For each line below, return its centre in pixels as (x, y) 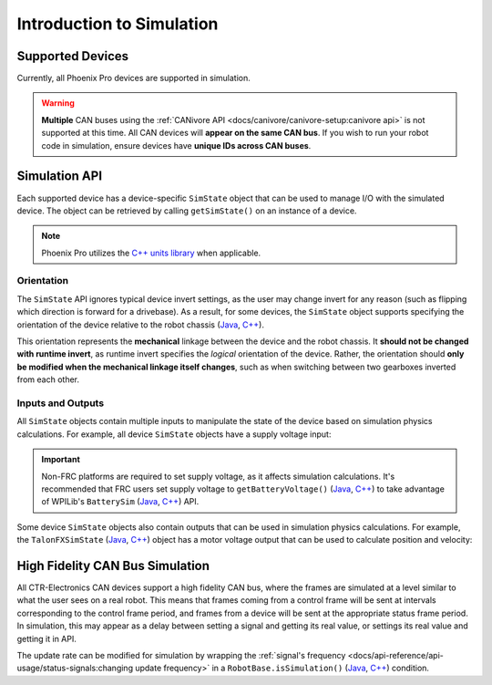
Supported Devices (73, 56)
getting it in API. (46, 638)
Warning (58, 103)
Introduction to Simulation (118, 24)
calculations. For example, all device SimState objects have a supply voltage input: (174, 434)
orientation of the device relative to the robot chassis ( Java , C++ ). (140, 325)
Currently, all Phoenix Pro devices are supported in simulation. (133, 78)
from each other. (48, 379)
